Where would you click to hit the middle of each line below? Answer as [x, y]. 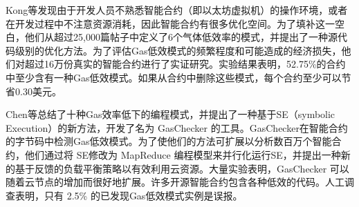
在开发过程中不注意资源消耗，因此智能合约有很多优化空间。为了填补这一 [170, 23]
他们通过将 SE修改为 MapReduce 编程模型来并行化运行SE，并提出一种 [183, 154]
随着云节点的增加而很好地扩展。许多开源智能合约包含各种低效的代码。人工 [175, 182]
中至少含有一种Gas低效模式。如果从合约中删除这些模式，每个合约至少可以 [174, 77]
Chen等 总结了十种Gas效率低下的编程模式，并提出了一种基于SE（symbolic [171, 114]
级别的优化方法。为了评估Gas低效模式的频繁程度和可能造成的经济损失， [178, 50]
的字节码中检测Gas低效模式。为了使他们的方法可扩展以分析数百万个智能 [169, 141]
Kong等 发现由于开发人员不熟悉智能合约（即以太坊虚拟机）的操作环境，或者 [177, 10]
